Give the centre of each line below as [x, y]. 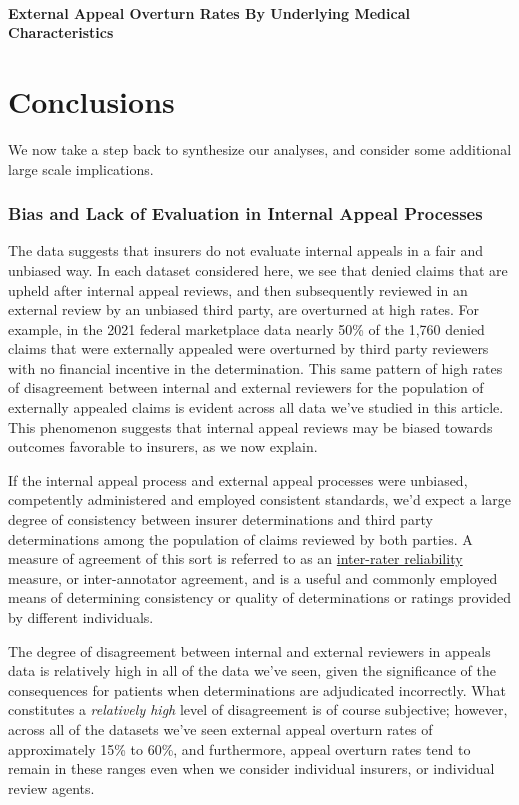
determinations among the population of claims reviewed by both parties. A [240, 538]
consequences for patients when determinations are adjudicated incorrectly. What [257, 689]
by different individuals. [81, 617]
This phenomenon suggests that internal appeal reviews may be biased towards [250, 426]
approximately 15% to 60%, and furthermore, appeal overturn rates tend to [239, 748]
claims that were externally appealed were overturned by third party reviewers [248, 348]
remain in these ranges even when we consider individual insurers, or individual [251, 768]
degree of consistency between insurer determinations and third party [220, 519]
